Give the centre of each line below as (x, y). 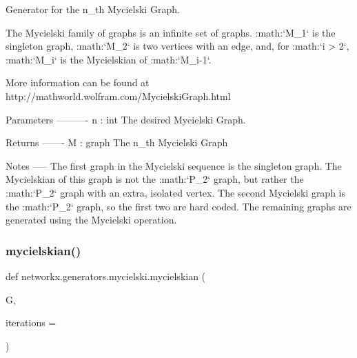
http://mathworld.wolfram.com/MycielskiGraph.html (118, 96)
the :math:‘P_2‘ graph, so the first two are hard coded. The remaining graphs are (178, 206)
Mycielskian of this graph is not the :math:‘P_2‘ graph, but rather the (155, 179)
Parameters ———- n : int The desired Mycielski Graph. (126, 119)
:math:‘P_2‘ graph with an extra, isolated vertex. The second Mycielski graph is (176, 192)
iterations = (31, 322)
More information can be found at (78, 82)
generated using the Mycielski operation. (91, 220)
